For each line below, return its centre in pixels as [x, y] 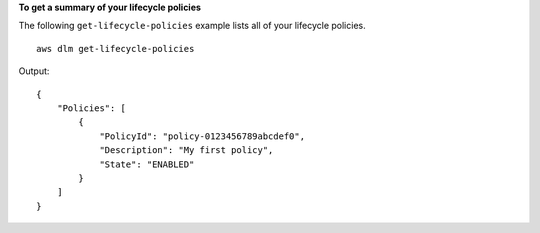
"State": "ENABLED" [147, 164]
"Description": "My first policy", [186, 150]
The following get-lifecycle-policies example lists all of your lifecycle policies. [192, 26]
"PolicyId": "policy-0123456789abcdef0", [202, 136]
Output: [34, 71]
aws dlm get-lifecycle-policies [115, 48]
